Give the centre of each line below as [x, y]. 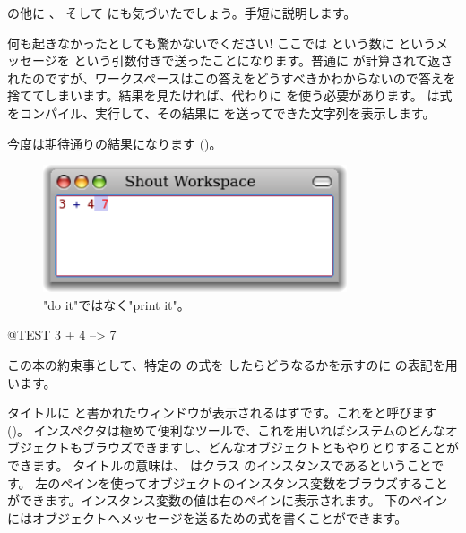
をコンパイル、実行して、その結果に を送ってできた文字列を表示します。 [221, 112]
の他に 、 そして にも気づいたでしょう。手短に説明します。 [182, 13]
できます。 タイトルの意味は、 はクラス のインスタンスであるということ [220, 464]
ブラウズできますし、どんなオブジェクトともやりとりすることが [270, 447]
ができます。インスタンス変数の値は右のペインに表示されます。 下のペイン [228, 500]
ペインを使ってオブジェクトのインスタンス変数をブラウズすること [254, 482]
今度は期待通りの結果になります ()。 [115, 143]
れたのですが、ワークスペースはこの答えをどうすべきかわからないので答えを [232, 77]
